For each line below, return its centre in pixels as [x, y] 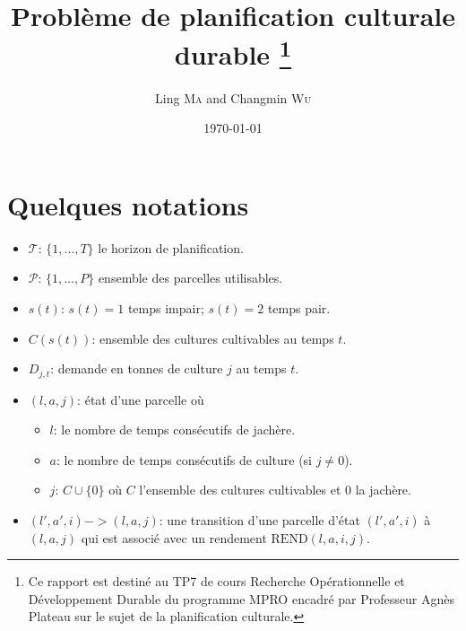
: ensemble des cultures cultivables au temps [213, 338]
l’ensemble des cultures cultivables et [240, 490]
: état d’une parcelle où [141, 399]
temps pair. [299, 307]
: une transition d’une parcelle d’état [259, 519]
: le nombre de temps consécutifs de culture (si [185, 459]
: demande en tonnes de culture [137, 368]
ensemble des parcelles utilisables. [190, 278]
